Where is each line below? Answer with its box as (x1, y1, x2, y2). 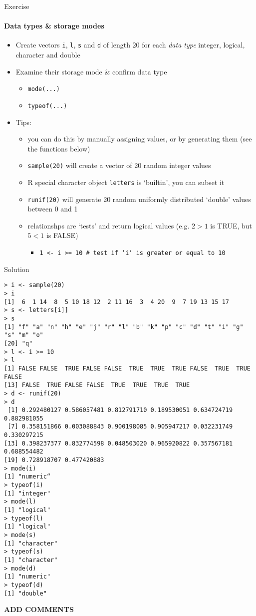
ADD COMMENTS (4, 604, 74, 614)
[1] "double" (4, 589, 47, 597)
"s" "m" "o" (4, 331, 43, 339)
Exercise (4, 1, 29, 11)
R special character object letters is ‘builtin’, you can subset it (27, 176, 225, 187)
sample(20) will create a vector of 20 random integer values (27, 160, 211, 170)
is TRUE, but (210, 220, 252, 230)
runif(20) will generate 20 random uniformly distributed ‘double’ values (27, 193, 251, 204)
